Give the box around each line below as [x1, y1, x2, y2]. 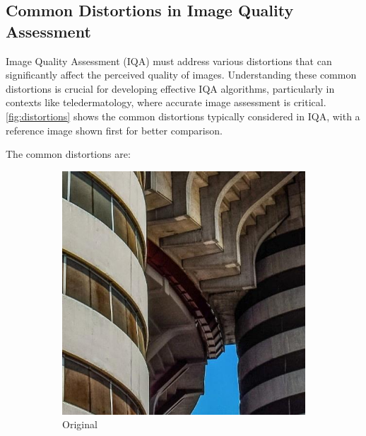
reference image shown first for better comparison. [6, 122, 223, 137]
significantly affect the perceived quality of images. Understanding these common [6, 67, 357, 82]
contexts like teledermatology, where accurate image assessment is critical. [6, 95, 326, 110]
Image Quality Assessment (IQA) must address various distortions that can [6, 53, 332, 68]
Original [62, 417, 98, 432]
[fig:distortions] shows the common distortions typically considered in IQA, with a [6, 108, 360, 123]
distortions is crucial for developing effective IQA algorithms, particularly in [6, 81, 335, 96]
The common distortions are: [6, 147, 131, 161]
